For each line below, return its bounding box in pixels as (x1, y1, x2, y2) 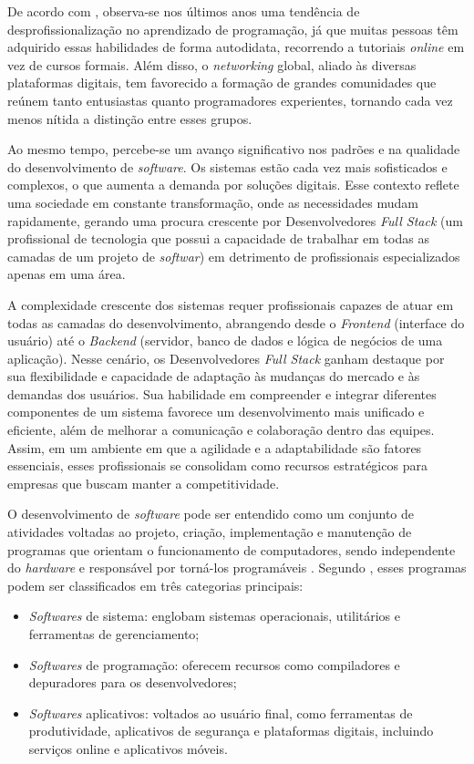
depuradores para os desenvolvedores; (28, 673, 237, 692)
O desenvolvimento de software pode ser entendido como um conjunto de (7, 504, 414, 523)
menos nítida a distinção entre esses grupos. (7, 108, 252, 128)
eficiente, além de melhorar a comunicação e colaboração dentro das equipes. (7, 420, 435, 439)
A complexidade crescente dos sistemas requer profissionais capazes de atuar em (7, 294, 454, 314)
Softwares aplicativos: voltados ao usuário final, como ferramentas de (28, 703, 413, 722)
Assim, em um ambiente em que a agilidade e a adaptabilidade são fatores (7, 438, 422, 457)
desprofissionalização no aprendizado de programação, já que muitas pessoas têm (7, 19, 459, 38)
